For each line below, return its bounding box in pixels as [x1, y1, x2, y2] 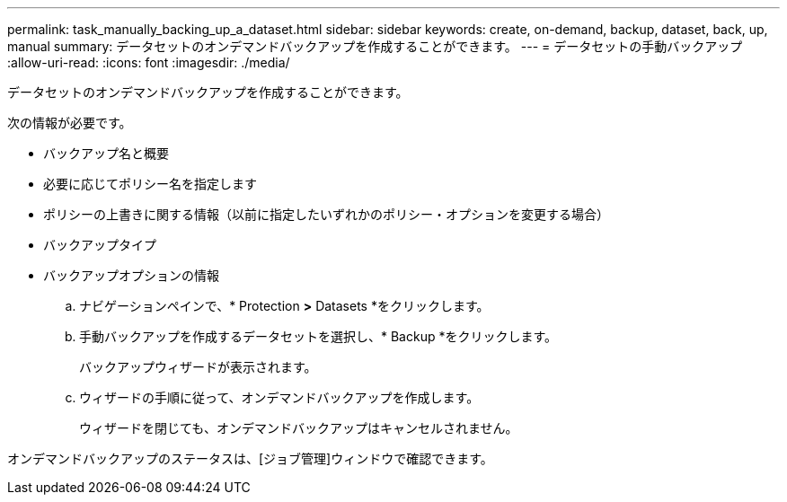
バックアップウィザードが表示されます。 [79, 359, 317, 374]
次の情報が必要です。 [7, 115, 132, 130]
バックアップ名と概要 [43, 145, 169, 161]
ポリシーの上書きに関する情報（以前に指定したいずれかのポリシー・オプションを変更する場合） [43, 207, 609, 222]
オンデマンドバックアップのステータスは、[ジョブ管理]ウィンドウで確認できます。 [7, 451, 493, 466]
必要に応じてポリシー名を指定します [43, 176, 257, 191]
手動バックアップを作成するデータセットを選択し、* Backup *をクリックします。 [79, 329, 558, 344]
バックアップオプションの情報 [43, 268, 219, 283]
